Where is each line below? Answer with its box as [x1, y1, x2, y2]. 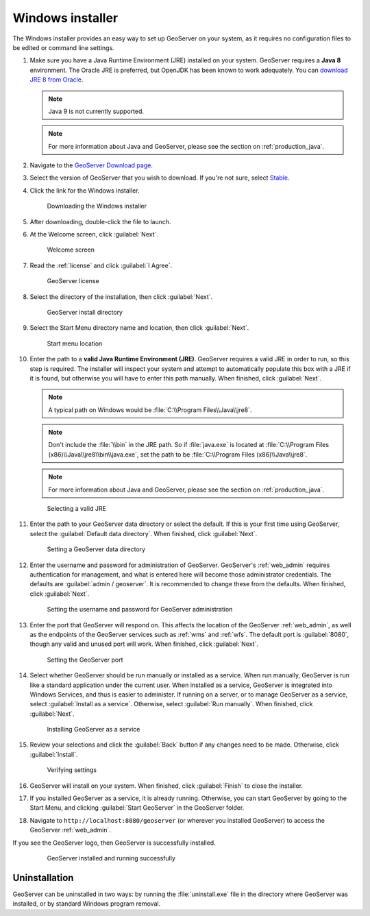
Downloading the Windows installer [47, 202, 147, 210]
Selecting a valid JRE [47, 505, 106, 513]
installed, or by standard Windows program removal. [12, 900, 161, 908]
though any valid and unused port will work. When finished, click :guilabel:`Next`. [29, 640, 258, 648]
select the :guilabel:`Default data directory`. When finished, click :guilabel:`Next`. [29, 529, 258, 538]
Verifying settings [47, 766, 97, 774]
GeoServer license [47, 277, 99, 285]
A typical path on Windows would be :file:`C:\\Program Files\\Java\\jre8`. [48, 405, 252, 414]
